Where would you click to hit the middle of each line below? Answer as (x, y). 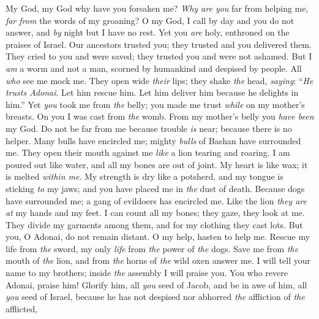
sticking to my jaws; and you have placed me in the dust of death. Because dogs (155, 188)
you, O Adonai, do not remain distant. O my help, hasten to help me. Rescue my (158, 236)
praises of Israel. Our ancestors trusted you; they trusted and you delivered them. (159, 44)
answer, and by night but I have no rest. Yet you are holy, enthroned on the (148, 32)
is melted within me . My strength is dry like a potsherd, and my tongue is (144, 176)
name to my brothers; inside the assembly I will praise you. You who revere (147, 273)
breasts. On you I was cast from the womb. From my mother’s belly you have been (160, 116)
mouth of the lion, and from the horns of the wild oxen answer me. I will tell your (158, 260)
